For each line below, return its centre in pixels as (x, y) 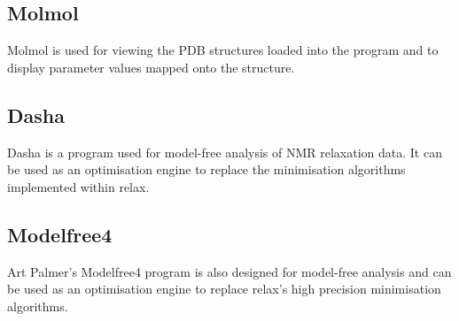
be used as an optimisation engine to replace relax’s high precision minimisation (224, 289)
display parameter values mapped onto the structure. (151, 67)
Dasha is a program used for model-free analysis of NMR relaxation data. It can (225, 152)
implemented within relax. (78, 186)
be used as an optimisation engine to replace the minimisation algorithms (206, 169)
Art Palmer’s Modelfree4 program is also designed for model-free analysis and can (229, 271)
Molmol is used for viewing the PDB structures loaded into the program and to (223, 50)
